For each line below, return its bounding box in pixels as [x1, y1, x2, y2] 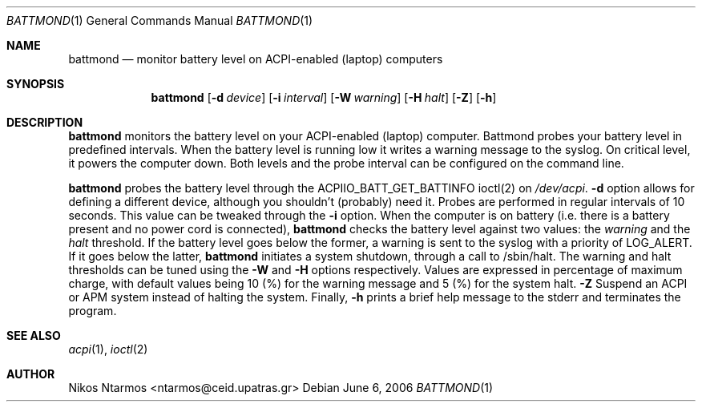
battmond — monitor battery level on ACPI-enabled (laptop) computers [68, 52, 443, 66]
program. [68, 304, 117, 317]
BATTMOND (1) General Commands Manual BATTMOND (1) [6, 14, 313, 27]
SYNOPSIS [6, 77, 65, 91]
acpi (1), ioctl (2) [68, 342, 148, 356]
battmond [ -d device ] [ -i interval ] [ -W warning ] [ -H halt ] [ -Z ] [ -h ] [151, 91, 497, 104]
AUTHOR [6, 367, 55, 381]
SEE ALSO [6, 329, 61, 342]
